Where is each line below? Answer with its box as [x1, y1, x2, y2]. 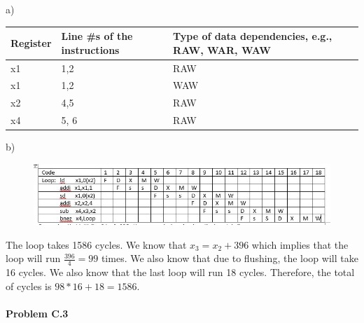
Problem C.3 [6, 305, 69, 320]
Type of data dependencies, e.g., [173, 29, 332, 43]
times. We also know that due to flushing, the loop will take [101, 251, 358, 266]
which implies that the [251, 237, 349, 252]
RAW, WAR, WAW [173, 42, 271, 57]
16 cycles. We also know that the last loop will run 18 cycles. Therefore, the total [6, 265, 355, 280]
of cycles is [6, 278, 52, 293]
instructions [61, 42, 120, 57]
